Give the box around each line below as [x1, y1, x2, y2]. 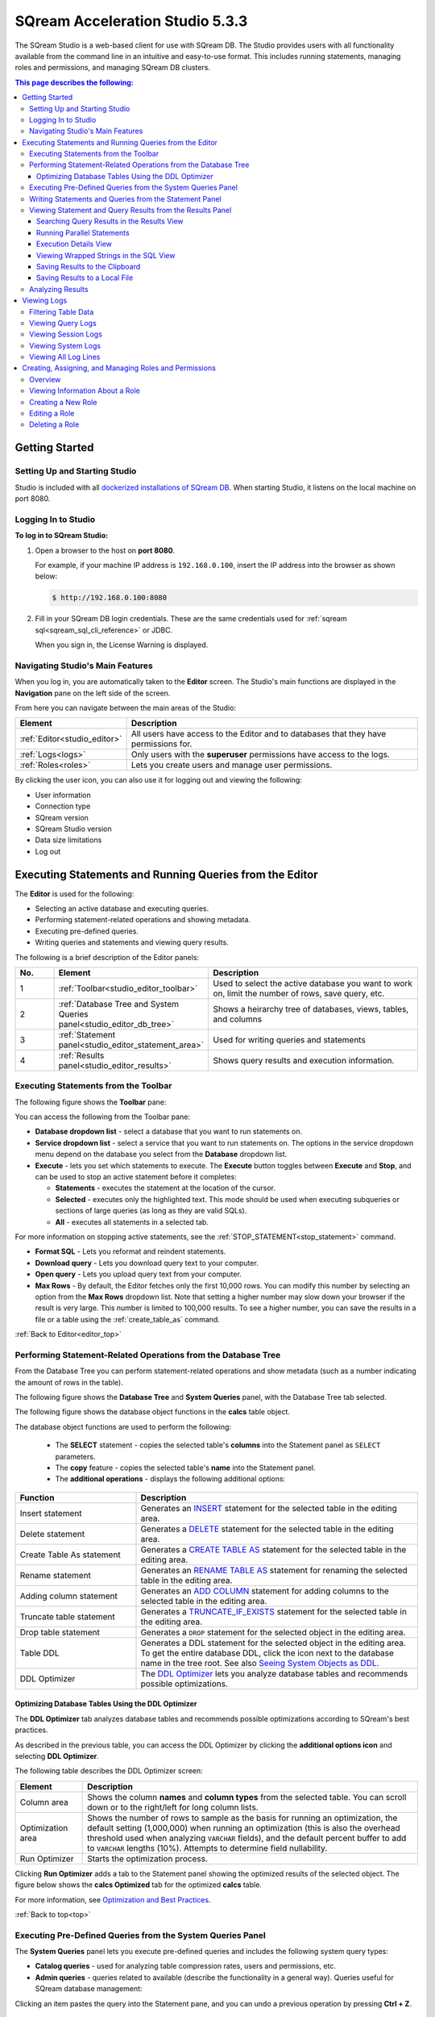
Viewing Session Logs [29, 329, 102, 339]
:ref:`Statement [58, 1029, 116, 1040]
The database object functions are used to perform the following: [14, 1422, 232, 1431]
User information [35, 790, 92, 800]
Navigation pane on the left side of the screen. [14, 688, 171, 698]
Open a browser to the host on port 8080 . [35, 545, 176, 555]
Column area [19, 1796, 68, 1807]
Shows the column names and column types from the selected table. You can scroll [87, 1791, 407, 1802]
